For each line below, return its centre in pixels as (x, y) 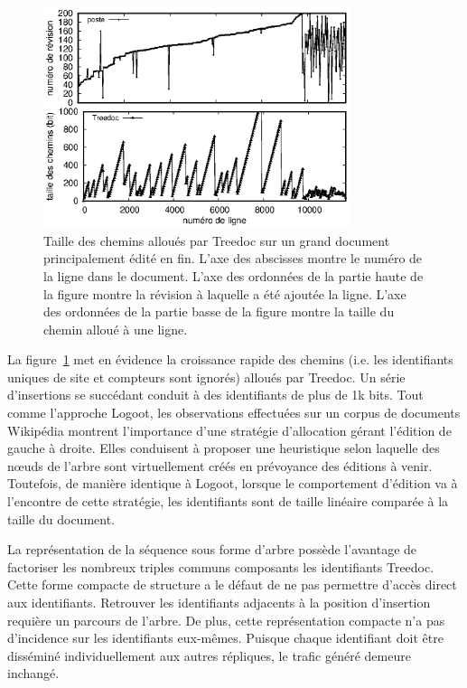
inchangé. (33, 673)
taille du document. (61, 518)
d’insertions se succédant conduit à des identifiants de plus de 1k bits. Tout (215, 395)
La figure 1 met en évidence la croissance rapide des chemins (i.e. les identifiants (230, 359)
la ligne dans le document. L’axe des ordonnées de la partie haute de (233, 275)
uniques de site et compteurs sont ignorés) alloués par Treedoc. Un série (206, 377)
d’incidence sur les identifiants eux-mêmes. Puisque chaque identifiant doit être (225, 638)
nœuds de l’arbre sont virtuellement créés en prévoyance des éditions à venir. (220, 465)
